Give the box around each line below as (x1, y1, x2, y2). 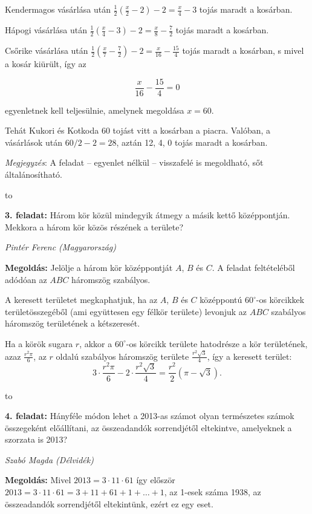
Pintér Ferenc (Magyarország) (5, 241, 116, 253)
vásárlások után (5, 135, 63, 148)
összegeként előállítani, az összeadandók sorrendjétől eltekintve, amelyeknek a (5, 421, 292, 434)
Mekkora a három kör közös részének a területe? (5, 220, 184, 233)
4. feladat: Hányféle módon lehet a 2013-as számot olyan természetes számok (5, 409, 294, 422)
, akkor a (79, 337, 112, 350)
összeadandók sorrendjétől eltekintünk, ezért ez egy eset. (5, 497, 213, 510)
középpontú (200, 293, 242, 306)
